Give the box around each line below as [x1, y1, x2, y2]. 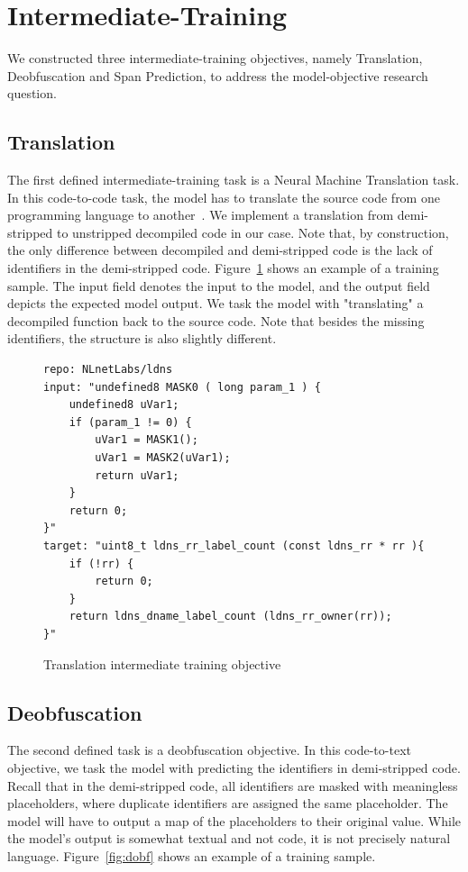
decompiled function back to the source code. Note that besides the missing [7, 311, 425, 330]
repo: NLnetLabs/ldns [43, 363, 173, 377]
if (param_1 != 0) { [69, 415, 192, 429]
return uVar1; [95, 468, 179, 482]
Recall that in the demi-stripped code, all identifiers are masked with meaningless [7, 776, 458, 795]
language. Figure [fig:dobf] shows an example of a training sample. [7, 846, 376, 865]
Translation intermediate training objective [43, 654, 281, 673]
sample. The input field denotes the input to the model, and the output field [7, 276, 430, 295]
